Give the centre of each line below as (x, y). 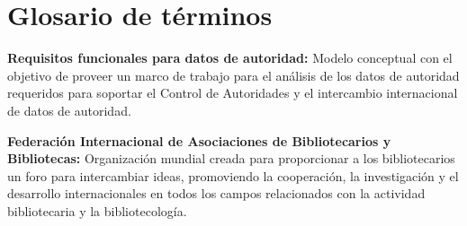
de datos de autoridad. (69, 110)
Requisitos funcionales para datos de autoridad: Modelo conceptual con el (230, 58)
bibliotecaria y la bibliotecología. (97, 210)
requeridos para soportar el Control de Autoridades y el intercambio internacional (233, 93)
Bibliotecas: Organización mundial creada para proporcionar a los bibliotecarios (231, 158)
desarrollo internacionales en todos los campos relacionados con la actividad (216, 193)
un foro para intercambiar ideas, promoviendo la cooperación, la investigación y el (233, 175)
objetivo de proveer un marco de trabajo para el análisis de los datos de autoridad (233, 75)
